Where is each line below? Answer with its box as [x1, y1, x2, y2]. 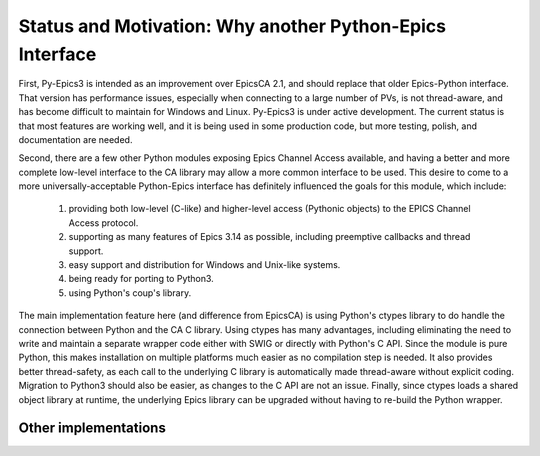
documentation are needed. [18, 133, 133, 145]
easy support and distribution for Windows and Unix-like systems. [68, 259, 341, 271]
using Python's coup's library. [68, 286, 192, 299]
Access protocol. [68, 216, 139, 229]
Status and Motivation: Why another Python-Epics [18, 15, 447, 37]
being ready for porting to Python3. [68, 273, 214, 285]
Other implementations [18, 420, 167, 437]
